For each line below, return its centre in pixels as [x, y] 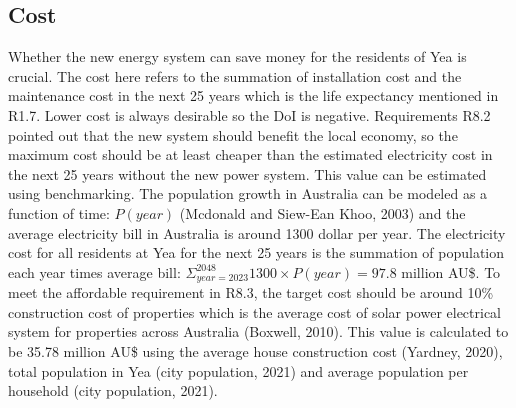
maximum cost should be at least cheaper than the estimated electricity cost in [250, 154]
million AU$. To [451, 271]
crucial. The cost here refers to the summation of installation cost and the [235, 75]
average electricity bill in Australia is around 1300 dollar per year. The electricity [257, 232]
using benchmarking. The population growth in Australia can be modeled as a [248, 193]
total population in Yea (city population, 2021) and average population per [238, 370]
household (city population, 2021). [113, 390]
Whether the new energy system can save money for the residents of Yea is [237, 56]
